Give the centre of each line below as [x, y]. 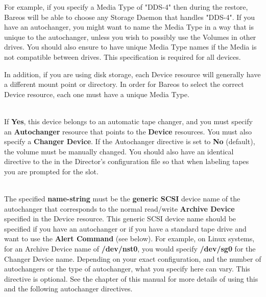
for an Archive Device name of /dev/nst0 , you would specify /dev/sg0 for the [130, 249]
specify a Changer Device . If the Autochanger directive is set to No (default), [130, 141]
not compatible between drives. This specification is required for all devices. [123, 56]
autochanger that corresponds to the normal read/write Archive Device [119, 208]
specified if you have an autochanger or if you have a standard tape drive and [125, 228]
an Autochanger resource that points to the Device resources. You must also [128, 131]
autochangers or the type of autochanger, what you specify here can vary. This [127, 269]
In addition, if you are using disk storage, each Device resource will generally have [132, 74]
